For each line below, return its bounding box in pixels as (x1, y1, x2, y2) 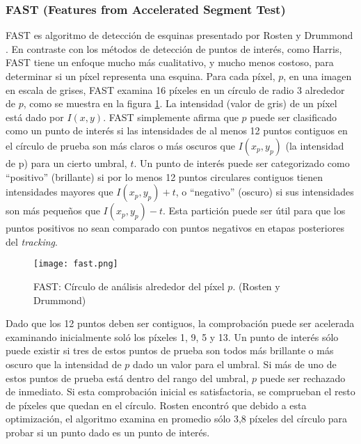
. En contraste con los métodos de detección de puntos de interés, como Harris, (6, 41, 342, 56)
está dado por (6, 109, 64, 124)
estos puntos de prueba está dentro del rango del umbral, (6, 370, 249, 385)
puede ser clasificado (250, 109, 337, 124)
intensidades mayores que (6, 184, 113, 199)
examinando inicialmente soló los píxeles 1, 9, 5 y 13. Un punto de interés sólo (6, 329, 339, 344)
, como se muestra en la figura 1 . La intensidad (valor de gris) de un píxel (23, 96, 337, 111)
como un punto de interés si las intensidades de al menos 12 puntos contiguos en (6, 123, 348, 138)
